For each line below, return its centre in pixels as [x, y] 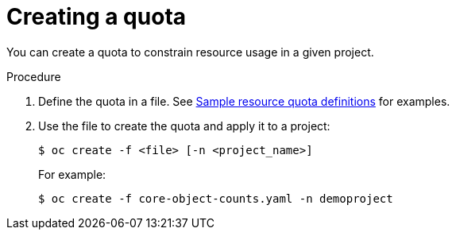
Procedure [34, 76]
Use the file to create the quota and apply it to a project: [184, 126]
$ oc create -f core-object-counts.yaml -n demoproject [216, 198]
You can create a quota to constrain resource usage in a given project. [190, 52]
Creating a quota [97, 17]
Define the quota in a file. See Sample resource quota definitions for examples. [244, 101]
